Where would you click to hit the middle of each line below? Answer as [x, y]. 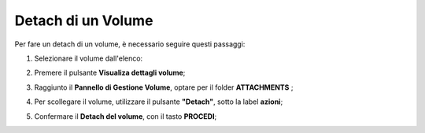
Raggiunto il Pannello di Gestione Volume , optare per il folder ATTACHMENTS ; [164, 87]
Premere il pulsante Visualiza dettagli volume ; [110, 73]
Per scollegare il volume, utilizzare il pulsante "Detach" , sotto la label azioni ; [159, 102]
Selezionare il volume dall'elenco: [89, 58]
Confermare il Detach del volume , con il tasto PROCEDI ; [126, 116]
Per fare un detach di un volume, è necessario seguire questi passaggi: [130, 44]
